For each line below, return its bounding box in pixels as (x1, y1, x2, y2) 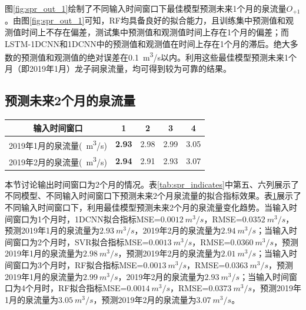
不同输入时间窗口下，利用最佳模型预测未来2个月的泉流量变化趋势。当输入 (5, 201, 289, 214)
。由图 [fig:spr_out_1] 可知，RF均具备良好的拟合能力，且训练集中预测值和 (5, 14, 285, 26)
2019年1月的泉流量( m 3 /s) (9, 137, 107, 151)
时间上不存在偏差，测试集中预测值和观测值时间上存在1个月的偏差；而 (21, 26, 289, 38)
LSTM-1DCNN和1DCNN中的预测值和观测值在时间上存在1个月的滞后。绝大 (5, 37, 290, 49)
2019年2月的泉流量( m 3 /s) (9, 154, 107, 168)
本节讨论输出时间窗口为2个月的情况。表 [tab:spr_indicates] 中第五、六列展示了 (5, 178, 299, 190)
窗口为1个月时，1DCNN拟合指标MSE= (12, 212, 161, 225)
